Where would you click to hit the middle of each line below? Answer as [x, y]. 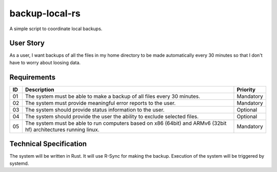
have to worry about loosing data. [45, 62]
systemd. [19, 163]
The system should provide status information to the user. [95, 110]
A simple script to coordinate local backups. [56, 29]
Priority [246, 90]
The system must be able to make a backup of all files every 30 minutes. [113, 96]
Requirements [33, 77]
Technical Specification [48, 144]
